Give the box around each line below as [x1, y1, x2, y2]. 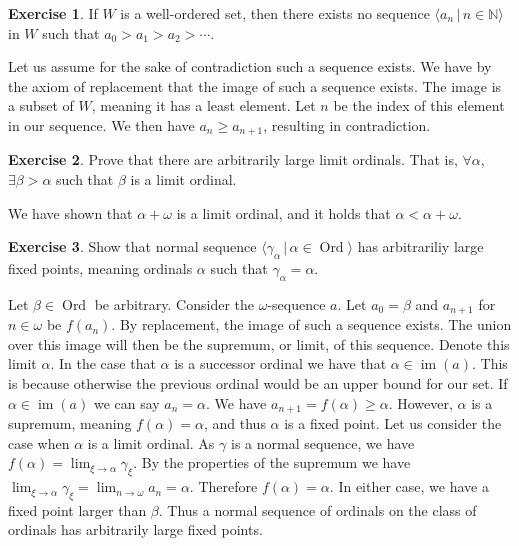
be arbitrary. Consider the [94, 293, 255, 314]
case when [8, 432, 70, 453]
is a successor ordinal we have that [174, 353, 387, 374]
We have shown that [8, 202, 133, 223]
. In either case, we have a [329, 476, 489, 497]
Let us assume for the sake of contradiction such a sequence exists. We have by [8, 56, 492, 77]
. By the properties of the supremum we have [133, 452, 411, 473]
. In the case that [50, 353, 156, 374]
